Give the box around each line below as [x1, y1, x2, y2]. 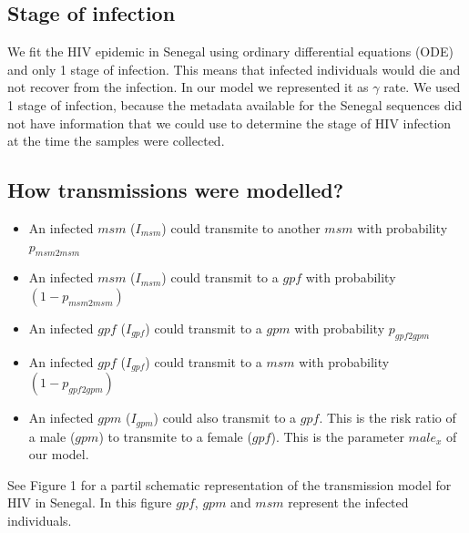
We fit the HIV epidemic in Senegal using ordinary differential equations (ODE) [7, 42, 454, 61]
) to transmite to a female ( [98, 426, 252, 446]
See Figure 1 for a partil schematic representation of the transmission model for [7, 475, 452, 494]
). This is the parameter [270, 426, 404, 446]
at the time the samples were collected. [7, 131, 225, 150]
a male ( [28, 426, 76, 446]
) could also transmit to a [153, 408, 297, 427]
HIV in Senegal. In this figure [7, 493, 172, 512]
